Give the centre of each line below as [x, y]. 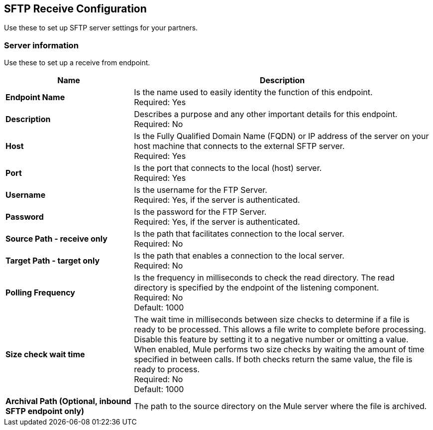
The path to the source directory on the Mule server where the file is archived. [280, 406]
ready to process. [167, 369]
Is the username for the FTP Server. [201, 190]
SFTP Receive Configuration [75, 9]
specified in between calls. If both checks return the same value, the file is [273, 359]
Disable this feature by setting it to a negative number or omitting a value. [271, 340]
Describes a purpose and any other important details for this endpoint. [266, 114]
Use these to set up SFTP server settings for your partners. [101, 28]
